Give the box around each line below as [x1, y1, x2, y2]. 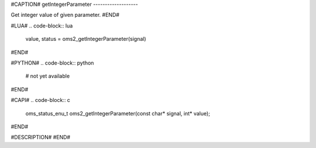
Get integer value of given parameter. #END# [11, 12, 120, 19]
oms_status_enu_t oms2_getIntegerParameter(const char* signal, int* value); [25, 110, 211, 117]
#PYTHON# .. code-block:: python [11, 59, 94, 66]
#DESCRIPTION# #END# [11, 134, 70, 141]
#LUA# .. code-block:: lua [11, 22, 73, 29]
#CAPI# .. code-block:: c [11, 97, 70, 104]
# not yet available [25, 73, 70, 80]
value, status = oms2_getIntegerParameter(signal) [25, 36, 146, 43]
